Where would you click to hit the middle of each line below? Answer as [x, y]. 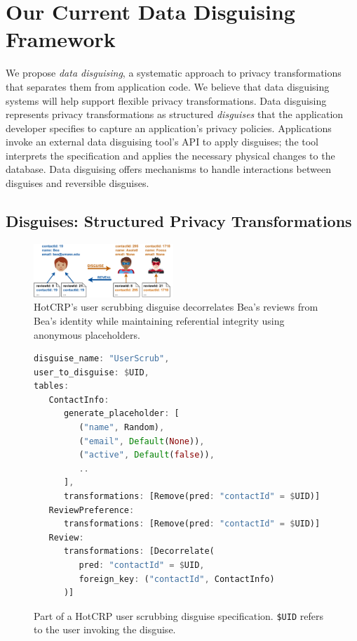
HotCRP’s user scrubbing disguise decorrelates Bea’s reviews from [176, 307]
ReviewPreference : [92, 510]
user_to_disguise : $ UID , [92, 372]
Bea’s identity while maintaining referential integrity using [159, 320]
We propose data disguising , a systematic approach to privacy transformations [174, 73]
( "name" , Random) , [122, 428]
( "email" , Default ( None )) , [142, 441]
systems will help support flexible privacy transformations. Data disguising [166, 100]
